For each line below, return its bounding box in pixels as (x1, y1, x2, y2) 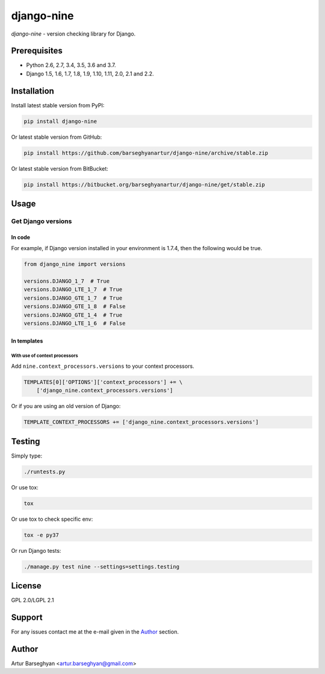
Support (11, 612, 43, 622)
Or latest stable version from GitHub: (11, 133, 102, 140)
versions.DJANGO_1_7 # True (23, 278, 110, 285)
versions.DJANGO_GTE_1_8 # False (23, 303, 126, 310)
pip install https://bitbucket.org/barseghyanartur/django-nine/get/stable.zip (23, 181, 265, 188)
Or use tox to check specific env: (11, 515, 93, 523)
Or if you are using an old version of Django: (11, 403, 121, 410)
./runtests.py (23, 468, 66, 475)
